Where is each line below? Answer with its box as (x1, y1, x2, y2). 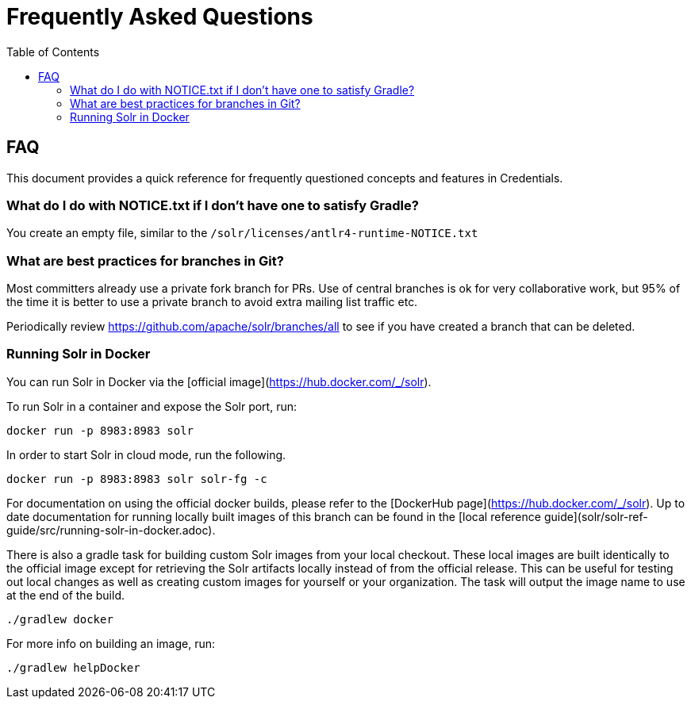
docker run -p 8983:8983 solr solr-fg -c (6, 472, 267, 485)
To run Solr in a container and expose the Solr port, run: (6, 399, 297, 413)
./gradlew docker (6, 612, 113, 626)
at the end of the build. (6, 588, 125, 602)
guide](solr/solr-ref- (543, 509, 648, 523)
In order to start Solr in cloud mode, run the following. (6, 447, 286, 462)
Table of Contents (6, 44, 100, 59)
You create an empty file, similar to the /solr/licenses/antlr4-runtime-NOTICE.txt (6, 226, 478, 240)
